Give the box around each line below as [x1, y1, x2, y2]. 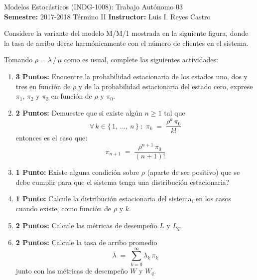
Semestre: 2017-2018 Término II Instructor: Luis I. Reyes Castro [4, 11, 211, 21]
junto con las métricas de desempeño [15, 265, 128, 276]
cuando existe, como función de [15, 203, 112, 213]
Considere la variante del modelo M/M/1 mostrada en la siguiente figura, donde [4, 28, 249, 38]
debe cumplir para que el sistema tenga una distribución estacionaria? [15, 176, 230, 187]
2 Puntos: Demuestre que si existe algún [15, 107, 142, 118]
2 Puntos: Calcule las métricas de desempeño [15, 220, 157, 230]
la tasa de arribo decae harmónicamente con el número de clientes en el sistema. [4, 37, 249, 48]
